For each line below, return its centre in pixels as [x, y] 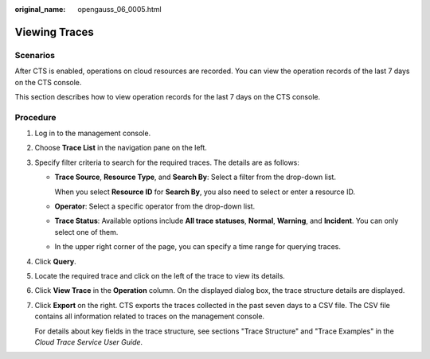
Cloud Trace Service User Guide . [89, 341]
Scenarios [35, 55]
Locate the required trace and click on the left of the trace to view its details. [160, 275]
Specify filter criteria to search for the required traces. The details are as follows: [167, 162]
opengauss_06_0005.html [120, 9]
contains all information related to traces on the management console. [150, 316]
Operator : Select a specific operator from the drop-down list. [155, 206]
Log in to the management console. [93, 133]
